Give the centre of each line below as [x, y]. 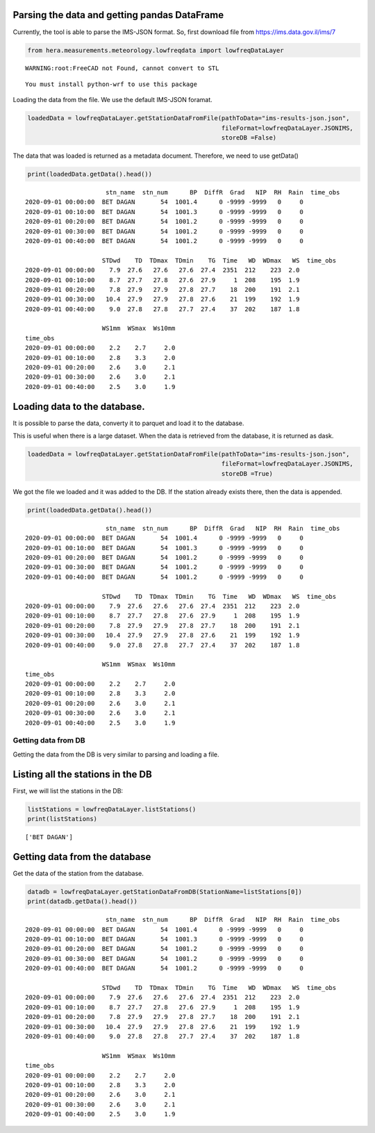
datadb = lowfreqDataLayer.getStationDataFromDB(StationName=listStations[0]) [165, 892]
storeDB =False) [249, 138]
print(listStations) [62, 819]
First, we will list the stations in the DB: [68, 791]
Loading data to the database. [79, 406]
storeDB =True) [247, 473]
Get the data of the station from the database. [78, 873]
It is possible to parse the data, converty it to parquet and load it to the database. [128, 423]
